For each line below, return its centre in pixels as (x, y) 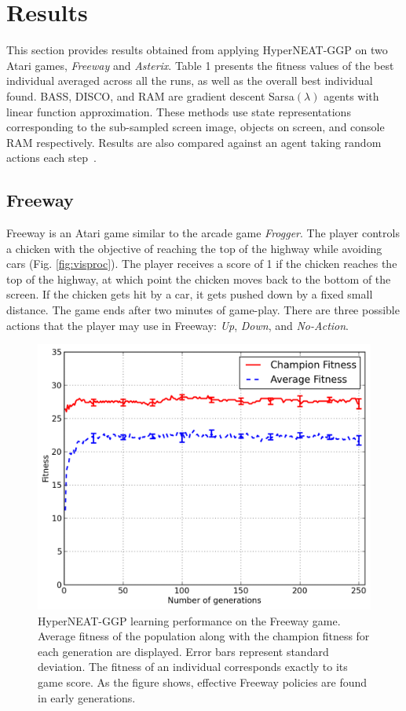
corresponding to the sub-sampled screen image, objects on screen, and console (196, 127)
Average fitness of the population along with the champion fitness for (204, 636)
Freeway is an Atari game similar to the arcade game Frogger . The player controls (203, 233)
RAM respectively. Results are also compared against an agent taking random (194, 142)
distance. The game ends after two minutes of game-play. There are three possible (203, 310)
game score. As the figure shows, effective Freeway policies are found (203, 682)
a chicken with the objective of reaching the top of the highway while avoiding (194, 248)
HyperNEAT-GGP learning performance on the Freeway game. (189, 620)
